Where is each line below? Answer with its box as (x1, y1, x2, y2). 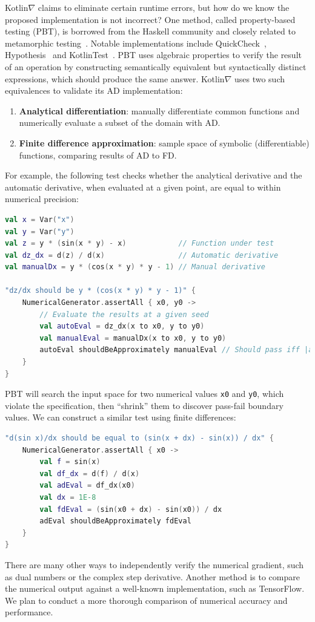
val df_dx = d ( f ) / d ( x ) (39, 469, 140, 478)
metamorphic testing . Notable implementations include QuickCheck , (5, 36, 267, 49)
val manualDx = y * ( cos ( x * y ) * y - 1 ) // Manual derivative (5, 263, 265, 272)
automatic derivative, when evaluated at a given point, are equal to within (5, 180, 281, 193)
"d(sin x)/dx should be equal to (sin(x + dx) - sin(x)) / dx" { (5, 434, 274, 443)
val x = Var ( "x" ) (5, 215, 75, 224)
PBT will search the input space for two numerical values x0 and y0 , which (5, 387, 284, 400)
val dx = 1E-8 (39, 493, 96, 502)
